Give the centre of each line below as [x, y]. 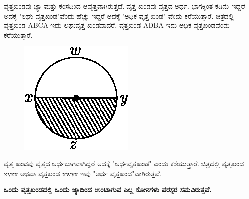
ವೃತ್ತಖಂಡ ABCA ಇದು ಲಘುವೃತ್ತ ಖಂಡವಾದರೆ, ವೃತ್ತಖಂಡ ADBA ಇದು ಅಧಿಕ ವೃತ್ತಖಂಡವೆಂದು [117, 25]
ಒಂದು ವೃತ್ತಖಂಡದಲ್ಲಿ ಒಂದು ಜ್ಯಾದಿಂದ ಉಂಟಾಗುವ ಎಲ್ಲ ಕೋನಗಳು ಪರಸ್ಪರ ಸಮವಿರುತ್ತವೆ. [108, 189]
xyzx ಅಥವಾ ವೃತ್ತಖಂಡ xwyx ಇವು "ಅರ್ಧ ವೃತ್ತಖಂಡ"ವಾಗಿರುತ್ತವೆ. [83, 173]
